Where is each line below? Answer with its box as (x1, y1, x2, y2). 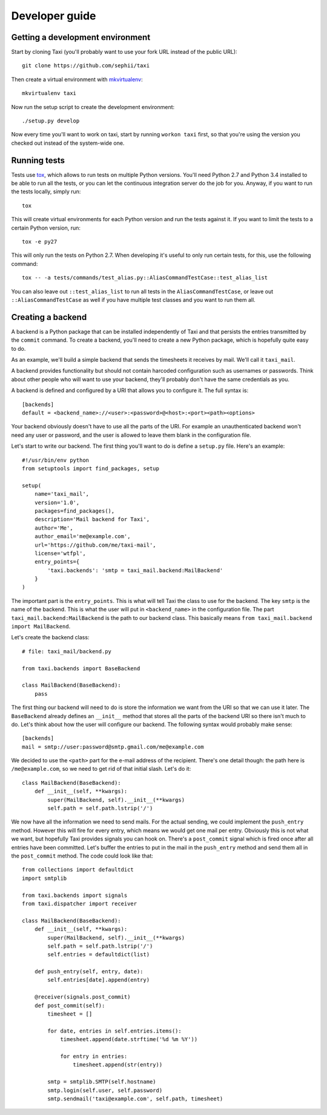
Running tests (11, 155, 65, 165)
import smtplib (22, 874, 67, 882)
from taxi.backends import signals (22, 891, 128, 899)
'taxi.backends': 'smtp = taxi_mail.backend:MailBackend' (47, 567, 223, 574)
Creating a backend (11, 312, 87, 322)
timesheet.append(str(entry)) (73, 1061, 163, 1068)
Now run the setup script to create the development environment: (11, 103, 175, 110)
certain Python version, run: (11, 224, 81, 231)
